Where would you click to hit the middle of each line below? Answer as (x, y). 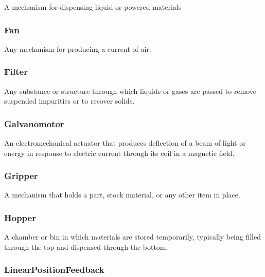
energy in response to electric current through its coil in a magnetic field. (119, 153)
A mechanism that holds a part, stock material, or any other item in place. (122, 195)
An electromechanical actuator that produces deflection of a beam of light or (125, 143)
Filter (16, 72)
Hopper (20, 217)
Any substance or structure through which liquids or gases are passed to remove (130, 91)
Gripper (21, 176)
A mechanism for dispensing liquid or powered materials (93, 7)
